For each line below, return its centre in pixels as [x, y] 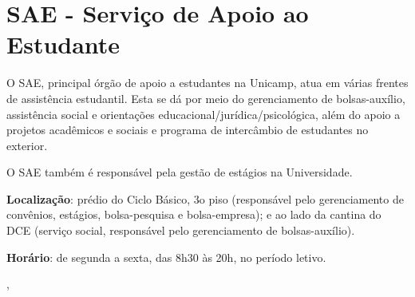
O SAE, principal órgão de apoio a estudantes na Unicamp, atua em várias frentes [207, 83]
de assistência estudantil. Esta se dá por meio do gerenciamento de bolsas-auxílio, [206, 98]
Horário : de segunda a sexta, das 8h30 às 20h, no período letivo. [166, 257]
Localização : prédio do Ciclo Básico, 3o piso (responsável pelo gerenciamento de [205, 198]
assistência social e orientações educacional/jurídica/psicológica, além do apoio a [204, 114]
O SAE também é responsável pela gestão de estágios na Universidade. [180, 172]
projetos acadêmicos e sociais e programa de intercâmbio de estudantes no [188, 130]
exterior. [27, 145]
